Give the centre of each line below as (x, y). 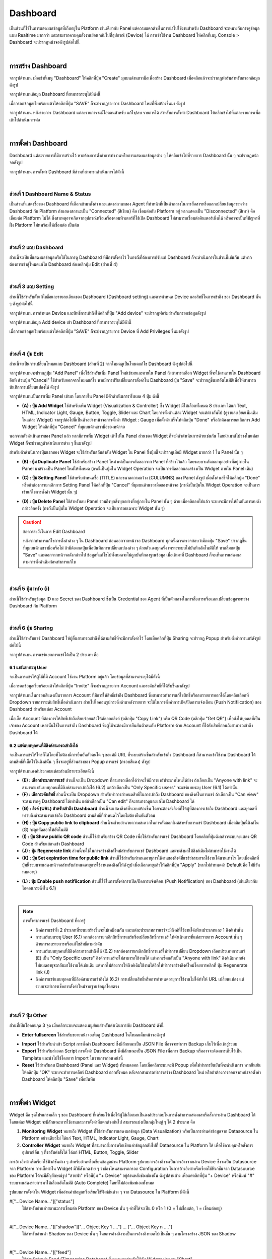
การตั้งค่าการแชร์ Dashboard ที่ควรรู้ (54, 921)
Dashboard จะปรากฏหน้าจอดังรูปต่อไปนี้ (45, 42)
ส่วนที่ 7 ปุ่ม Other (28, 1015)
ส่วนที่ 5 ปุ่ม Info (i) (29, 589)
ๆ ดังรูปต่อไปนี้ (21, 304)
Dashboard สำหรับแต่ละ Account (41, 709)
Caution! (32, 522)
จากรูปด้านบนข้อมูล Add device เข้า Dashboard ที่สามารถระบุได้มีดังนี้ (71, 322)
